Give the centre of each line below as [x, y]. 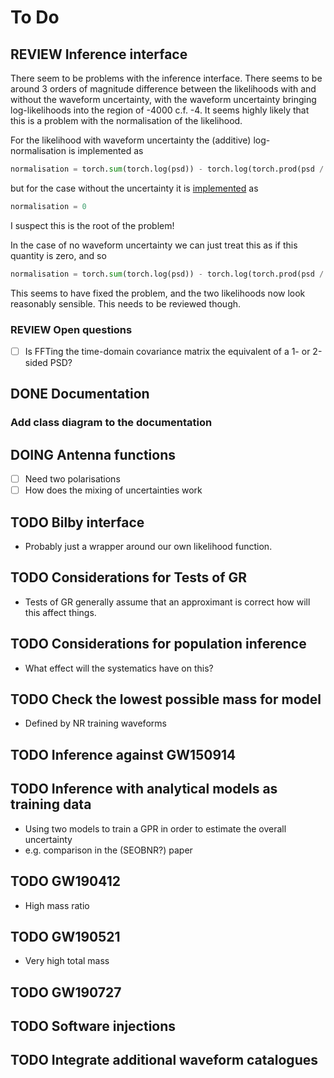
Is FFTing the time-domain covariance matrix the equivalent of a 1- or [167, 351]
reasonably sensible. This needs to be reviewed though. [126, 303]
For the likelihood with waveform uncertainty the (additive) [131, 140]
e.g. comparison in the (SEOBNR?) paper [108, 850]
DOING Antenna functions [93, 454]
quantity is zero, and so [58, 255]
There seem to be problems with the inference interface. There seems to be [166, 78]
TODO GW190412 [65, 881]
